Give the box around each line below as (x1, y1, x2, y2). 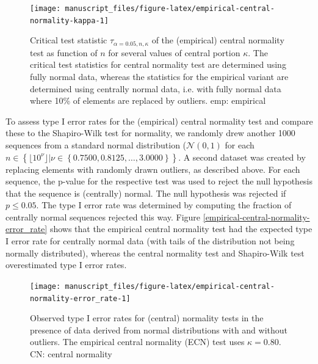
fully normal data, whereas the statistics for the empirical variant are (30, 70, 289, 82)
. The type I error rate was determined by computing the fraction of (36, 198, 292, 211)
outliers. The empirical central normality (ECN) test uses (30, 335, 245, 348)
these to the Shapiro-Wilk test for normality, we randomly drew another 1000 (5, 126, 295, 139)
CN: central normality (30, 347, 112, 360)
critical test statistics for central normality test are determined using (30, 58, 286, 71)
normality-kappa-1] (30, 16, 109, 25)
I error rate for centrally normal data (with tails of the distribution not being (5, 235, 295, 247)
